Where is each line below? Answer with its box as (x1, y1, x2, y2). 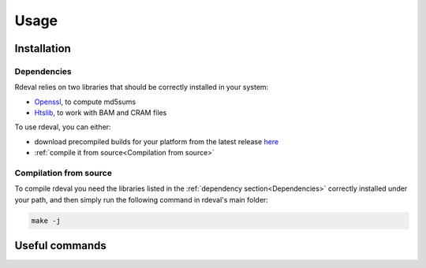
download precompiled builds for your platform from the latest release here (34, 136, 279, 146)
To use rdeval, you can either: (14, 122, 111, 132)
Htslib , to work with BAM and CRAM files (34, 108, 167, 117)
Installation (14, 42, 71, 55)
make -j (31, 216, 61, 225)
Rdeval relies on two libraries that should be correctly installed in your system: (14, 83, 269, 92)
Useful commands (14, 239, 106, 252)
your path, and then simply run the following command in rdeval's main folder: (14, 195, 268, 204)
